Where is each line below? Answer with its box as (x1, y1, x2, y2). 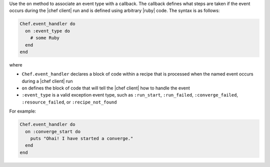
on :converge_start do (25, 128, 81, 134)
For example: (9, 108, 36, 114)
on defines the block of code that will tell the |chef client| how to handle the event (21, 85, 190, 91)
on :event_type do (25, 28, 70, 33)
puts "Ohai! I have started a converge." (30, 135, 133, 141)
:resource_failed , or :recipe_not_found (21, 99, 117, 105)
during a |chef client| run (21, 78, 73, 84)
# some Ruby (30, 35, 60, 41)
